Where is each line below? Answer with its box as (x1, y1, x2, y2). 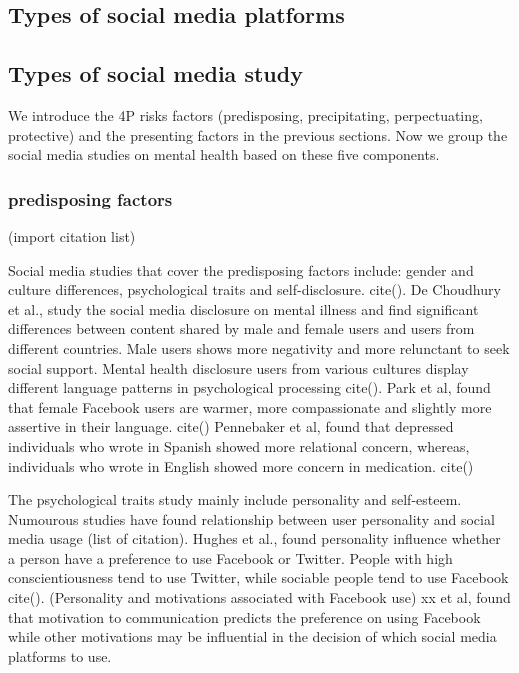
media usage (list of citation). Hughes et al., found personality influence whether (8, 528, 501, 549)
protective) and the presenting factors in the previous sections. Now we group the (8, 124, 508, 145)
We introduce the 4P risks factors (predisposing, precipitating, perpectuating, (8, 104, 483, 125)
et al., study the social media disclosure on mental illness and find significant (8, 298, 479, 319)
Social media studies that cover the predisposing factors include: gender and (8, 259, 474, 280)
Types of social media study (8, 58, 303, 89)
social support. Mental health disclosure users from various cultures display (8, 357, 469, 378)
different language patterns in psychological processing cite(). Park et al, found (8, 377, 491, 398)
